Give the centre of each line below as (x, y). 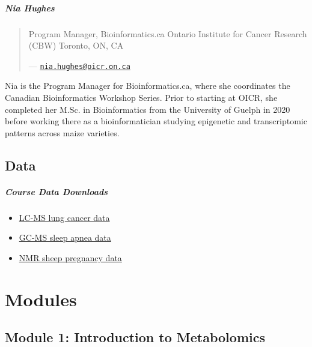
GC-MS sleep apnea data (65, 237)
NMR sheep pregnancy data (70, 257)
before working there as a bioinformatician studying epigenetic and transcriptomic (156, 121)
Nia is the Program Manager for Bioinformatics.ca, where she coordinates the (148, 86)
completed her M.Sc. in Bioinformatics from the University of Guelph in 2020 (148, 109)
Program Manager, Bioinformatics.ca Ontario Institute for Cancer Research (168, 33)
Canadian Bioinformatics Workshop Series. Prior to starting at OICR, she (141, 97)
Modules (41, 299)
